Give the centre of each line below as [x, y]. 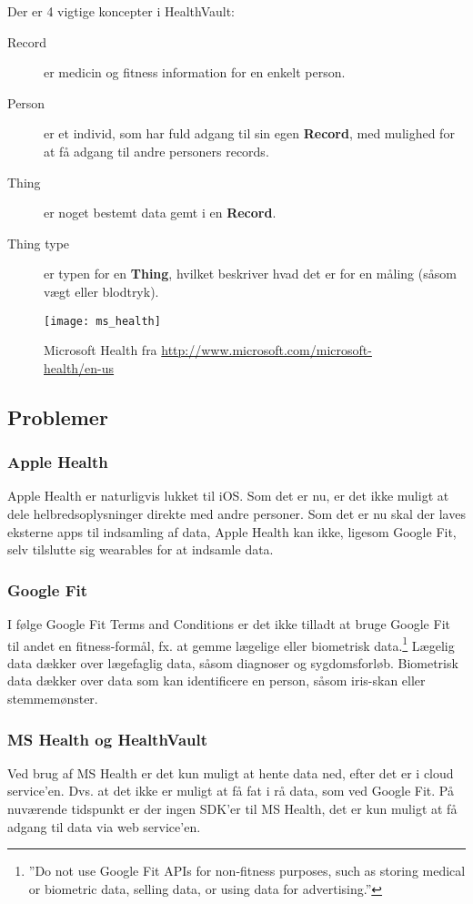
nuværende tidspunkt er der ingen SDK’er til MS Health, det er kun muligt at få [232, 808]
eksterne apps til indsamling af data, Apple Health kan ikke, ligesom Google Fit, [232, 531]
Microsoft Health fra [101, 350]
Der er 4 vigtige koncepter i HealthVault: [121, 11]
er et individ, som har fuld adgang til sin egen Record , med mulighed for [249, 133]
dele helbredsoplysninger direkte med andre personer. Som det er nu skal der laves [236, 513]
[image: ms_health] [102, 321]
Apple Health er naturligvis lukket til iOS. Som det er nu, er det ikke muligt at [228, 496]
